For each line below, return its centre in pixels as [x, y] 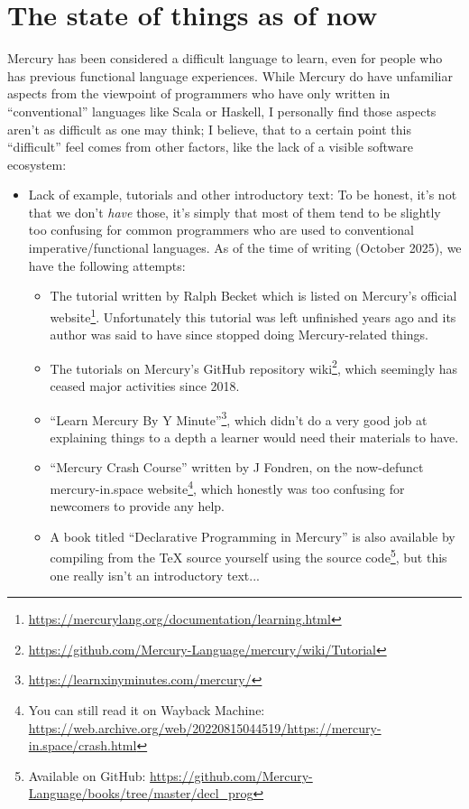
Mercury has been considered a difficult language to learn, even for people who [225, 58]
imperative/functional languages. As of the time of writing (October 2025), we [245, 248]
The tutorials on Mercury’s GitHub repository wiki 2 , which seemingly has [254, 367]
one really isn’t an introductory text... [155, 575]
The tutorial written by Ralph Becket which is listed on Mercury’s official [253, 296]
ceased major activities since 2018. [145, 385]
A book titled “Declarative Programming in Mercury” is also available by [253, 536]
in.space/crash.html [83, 745]
